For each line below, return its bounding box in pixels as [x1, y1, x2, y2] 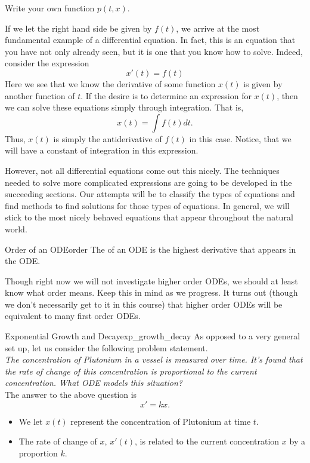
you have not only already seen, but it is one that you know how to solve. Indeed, [5, 45, 303, 57]
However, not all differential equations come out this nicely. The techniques [5, 164, 280, 176]
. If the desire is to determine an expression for [80, 89, 252, 102]
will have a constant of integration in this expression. [5, 144, 199, 157]
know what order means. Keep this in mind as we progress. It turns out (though [5, 286, 298, 299]
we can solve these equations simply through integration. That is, [5, 101, 244, 114]
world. [5, 222, 27, 235]
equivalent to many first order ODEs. [5, 309, 141, 322]
